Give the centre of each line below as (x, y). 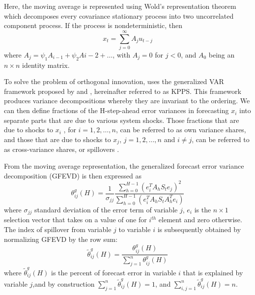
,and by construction (64, 283)
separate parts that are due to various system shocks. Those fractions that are (122, 120)
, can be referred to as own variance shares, (181, 130)
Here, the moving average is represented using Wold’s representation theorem (120, 6)
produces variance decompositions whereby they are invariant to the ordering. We (127, 101)
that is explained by (213, 272)
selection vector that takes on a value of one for (75, 220)
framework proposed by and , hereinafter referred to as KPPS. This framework (123, 91)
